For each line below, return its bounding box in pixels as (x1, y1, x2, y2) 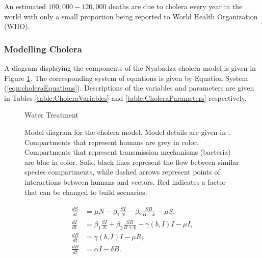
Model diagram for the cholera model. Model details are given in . (24, 126, 230, 137)
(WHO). (4, 21, 30, 32)
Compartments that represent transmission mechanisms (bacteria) (24, 147, 231, 157)
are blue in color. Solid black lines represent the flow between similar (24, 156, 239, 167)
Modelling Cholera (4, 42, 82, 55)
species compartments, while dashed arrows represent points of (24, 166, 220, 177)
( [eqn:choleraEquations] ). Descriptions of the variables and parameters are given (4, 82, 254, 93)
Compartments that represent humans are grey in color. (24, 136, 199, 147)
